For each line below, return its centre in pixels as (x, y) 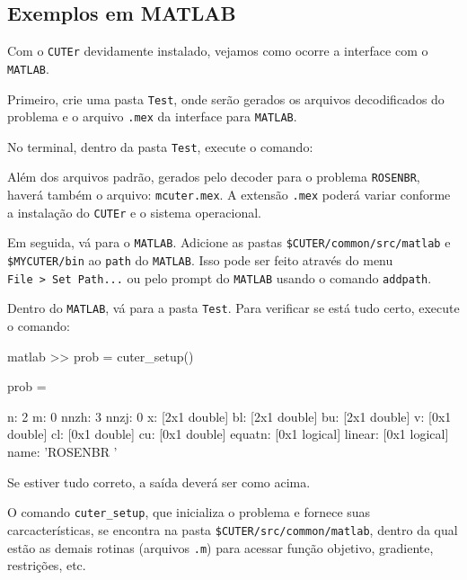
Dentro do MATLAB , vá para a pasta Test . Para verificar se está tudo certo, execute (233, 308)
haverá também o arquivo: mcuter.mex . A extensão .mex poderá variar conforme (229, 195)
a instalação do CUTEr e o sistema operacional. (134, 212)
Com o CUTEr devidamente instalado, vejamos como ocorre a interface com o (218, 51)
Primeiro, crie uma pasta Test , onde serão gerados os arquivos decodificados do (226, 98)
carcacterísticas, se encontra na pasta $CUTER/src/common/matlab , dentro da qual (233, 529)
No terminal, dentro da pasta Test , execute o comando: (160, 146)
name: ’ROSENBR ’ (62, 452)
